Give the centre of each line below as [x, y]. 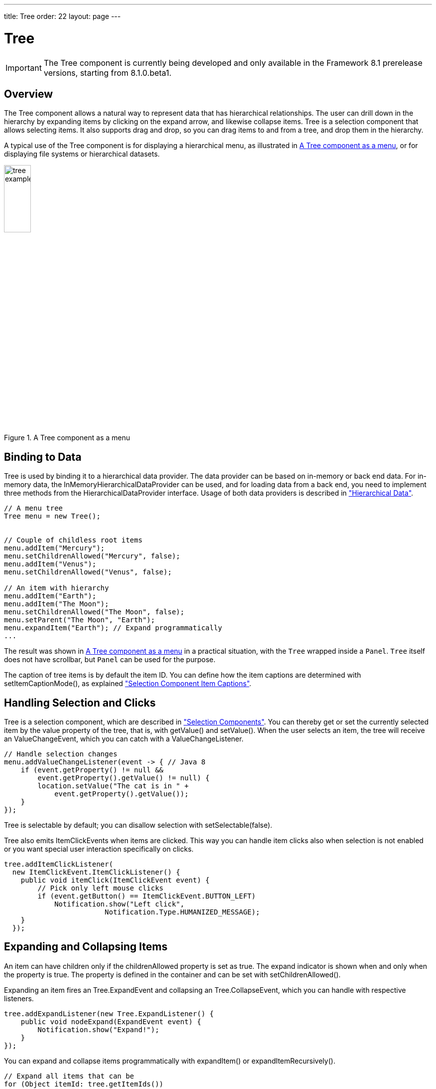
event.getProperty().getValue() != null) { [124, 778]
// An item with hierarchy [56, 588]
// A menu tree [34, 508]
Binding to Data [43, 457]
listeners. [19, 998]
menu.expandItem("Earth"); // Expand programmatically [113, 628]
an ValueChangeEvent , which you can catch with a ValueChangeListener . [124, 739]
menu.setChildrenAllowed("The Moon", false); [94, 612]
